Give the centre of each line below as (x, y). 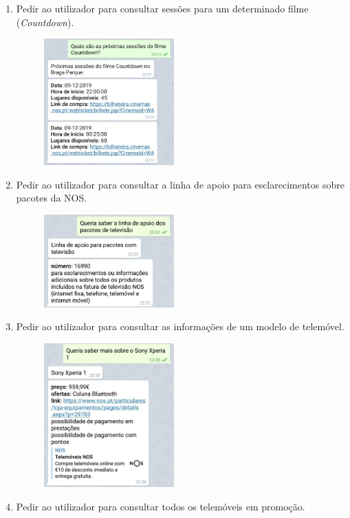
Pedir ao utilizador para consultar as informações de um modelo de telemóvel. (180, 326)
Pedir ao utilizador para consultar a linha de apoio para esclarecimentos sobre (180, 184)
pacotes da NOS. (52, 198)
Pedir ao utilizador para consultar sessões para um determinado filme (162, 8)
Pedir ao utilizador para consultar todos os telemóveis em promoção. (161, 506)
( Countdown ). (45, 22)
